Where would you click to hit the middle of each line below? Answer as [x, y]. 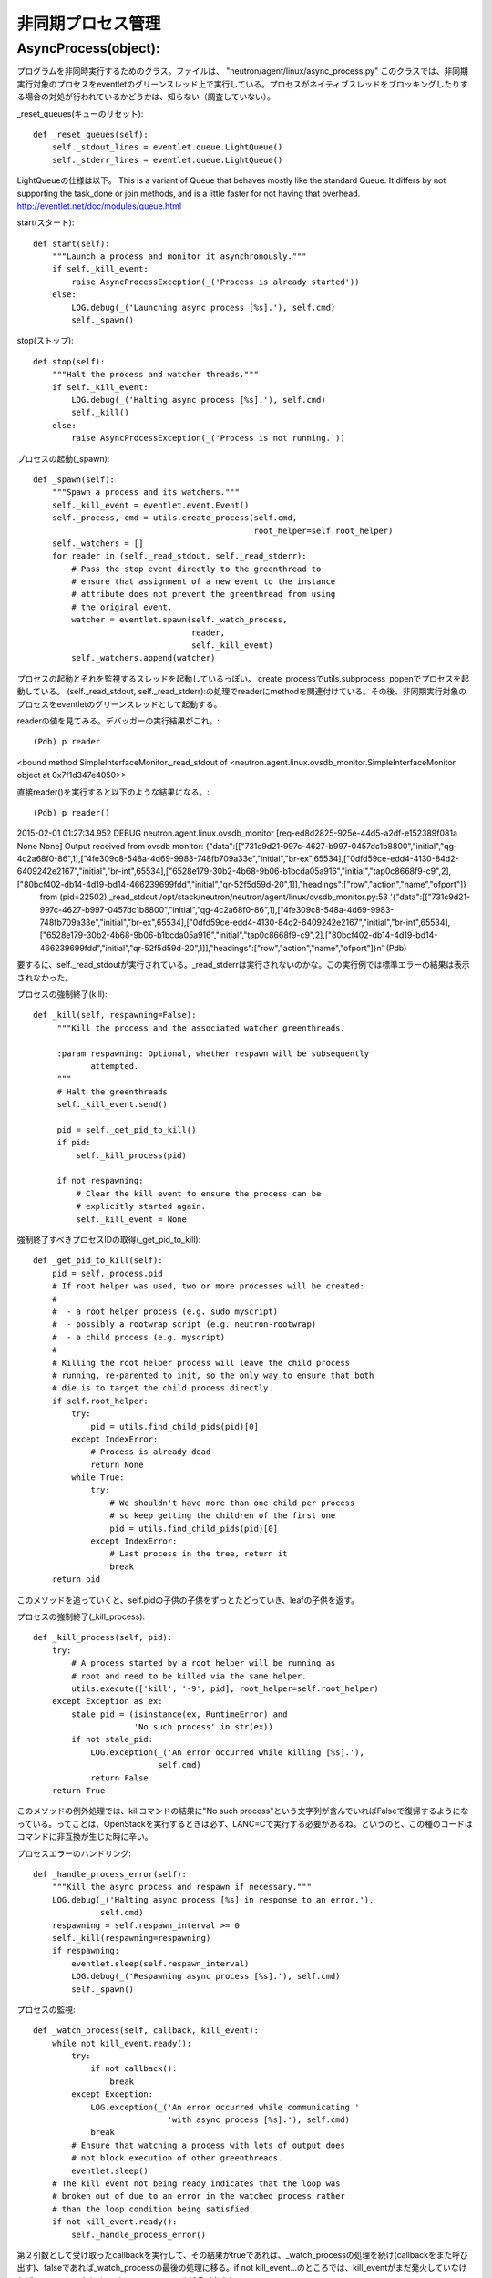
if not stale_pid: [113, 1739]
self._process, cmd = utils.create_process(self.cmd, [174, 518]
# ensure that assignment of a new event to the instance [204, 582]
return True [78, 1791]
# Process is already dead [151, 1452]
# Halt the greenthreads [113, 1092]
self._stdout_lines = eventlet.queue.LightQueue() [167, 147]
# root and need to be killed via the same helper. [189, 1676]
